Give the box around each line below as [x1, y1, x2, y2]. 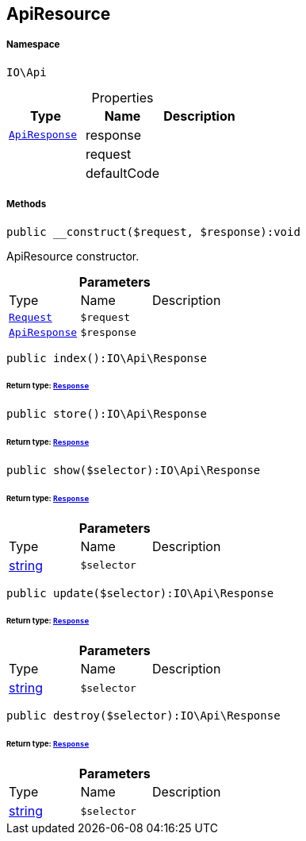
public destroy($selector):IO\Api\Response [6, 709, 281, 723]
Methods [6, 199, 47, 210]
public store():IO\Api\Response [6, 407, 207, 421]
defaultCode [85, 164, 159, 181]
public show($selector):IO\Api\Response [6, 463, 261, 476]
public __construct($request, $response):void [6, 225, 300, 238]
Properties [91, 89, 154, 106]
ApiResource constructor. [6, 249, 140, 263]
